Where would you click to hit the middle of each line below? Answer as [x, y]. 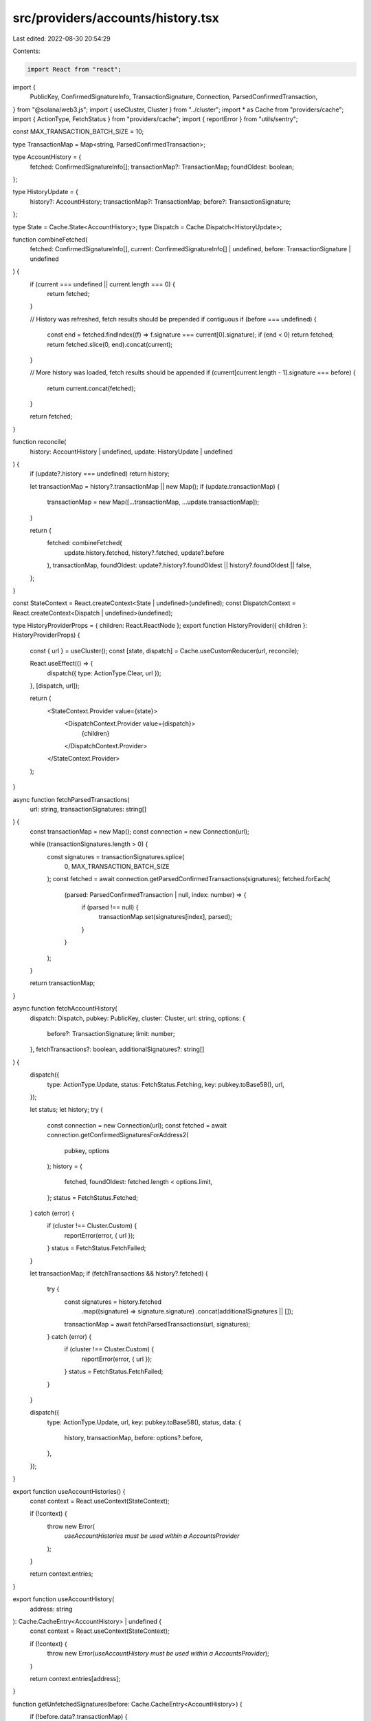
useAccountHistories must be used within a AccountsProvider [152, 1536]
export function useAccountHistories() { [69, 1491]
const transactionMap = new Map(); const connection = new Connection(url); [140, 831]
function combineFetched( [50, 239]
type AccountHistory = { [47, 157]
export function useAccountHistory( [64, 1599]
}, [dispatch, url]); [55, 686]
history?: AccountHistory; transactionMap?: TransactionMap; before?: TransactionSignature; [160, 201]
